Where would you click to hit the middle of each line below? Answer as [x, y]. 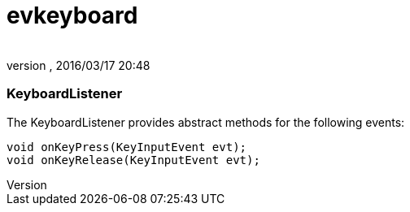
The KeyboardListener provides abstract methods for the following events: [206, 122]
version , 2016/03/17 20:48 [79, 65]
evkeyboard [72, 15]
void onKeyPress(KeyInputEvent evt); [127, 147]
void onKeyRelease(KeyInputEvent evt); [133, 160]
